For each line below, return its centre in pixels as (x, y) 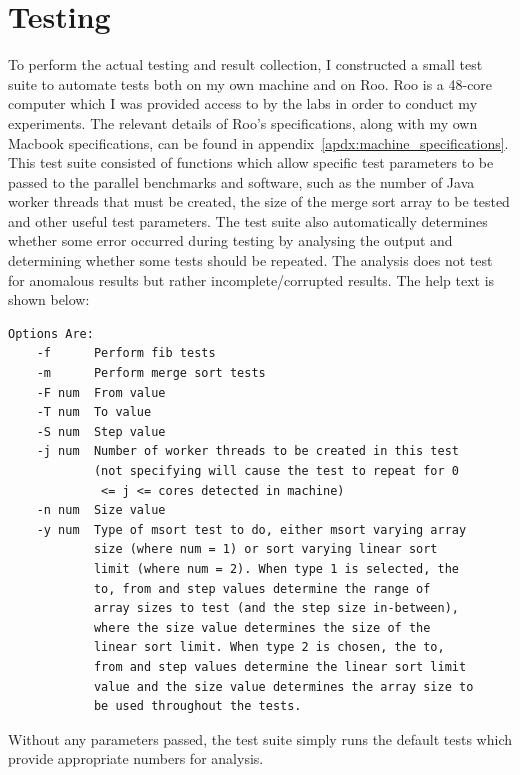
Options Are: (51, 333)
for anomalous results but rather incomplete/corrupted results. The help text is (251, 279)
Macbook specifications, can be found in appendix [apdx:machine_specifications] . (258, 142)
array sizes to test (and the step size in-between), (276, 608)
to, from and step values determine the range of (262, 588)
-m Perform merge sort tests (151, 373)
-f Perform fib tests (126, 353)
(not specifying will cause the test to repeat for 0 (276, 471)
